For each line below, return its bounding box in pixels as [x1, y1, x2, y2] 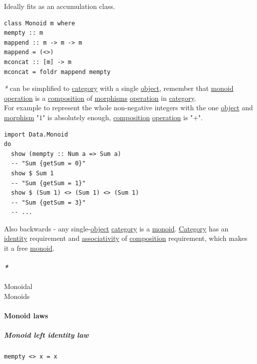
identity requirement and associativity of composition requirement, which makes [4, 233, 248, 243]
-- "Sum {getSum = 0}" [11, 160, 86, 167]
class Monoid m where [4, 19, 75, 27]
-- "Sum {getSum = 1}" [11, 179, 86, 187]
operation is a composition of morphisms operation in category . [4, 92, 196, 103]
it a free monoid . [4, 243, 55, 253]
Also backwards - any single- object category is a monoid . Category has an [4, 223, 229, 233]
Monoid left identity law [4, 330, 89, 340]
